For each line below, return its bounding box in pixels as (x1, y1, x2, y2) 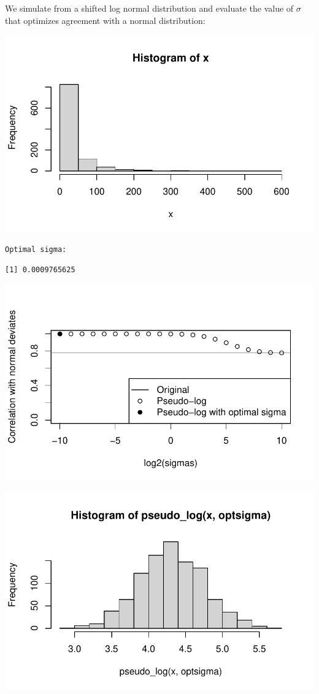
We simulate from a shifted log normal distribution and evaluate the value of (5, 2, 294, 14)
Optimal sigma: (5, 245, 67, 254)
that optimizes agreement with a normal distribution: (5, 13, 206, 26)
